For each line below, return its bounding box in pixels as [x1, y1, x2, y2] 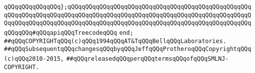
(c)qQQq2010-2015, [4, 55, 64, 62]
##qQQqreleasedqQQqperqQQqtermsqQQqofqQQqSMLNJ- [66, 55, 229, 62]
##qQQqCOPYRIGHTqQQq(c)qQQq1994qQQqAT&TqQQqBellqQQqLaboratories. [4, 37, 227, 45]
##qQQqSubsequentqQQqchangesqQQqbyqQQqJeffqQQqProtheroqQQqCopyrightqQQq [4, 46, 252, 53]
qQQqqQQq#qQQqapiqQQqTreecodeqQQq [4, 29, 117, 36]
